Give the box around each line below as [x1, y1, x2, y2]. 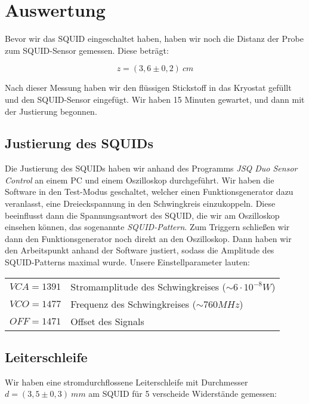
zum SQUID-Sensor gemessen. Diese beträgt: [5, 44, 169, 56]
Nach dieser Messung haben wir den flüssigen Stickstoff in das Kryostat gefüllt [5, 81, 292, 94]
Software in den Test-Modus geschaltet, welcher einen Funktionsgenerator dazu [5, 185, 293, 198]
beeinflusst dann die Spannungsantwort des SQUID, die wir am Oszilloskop [5, 209, 280, 221]
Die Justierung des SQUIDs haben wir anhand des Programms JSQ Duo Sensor [5, 162, 298, 175]
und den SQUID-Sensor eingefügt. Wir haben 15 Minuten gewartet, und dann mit [5, 93, 305, 105]
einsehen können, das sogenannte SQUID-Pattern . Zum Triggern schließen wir [5, 221, 290, 233]
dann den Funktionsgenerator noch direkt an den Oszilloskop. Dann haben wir [5, 232, 292, 244]
